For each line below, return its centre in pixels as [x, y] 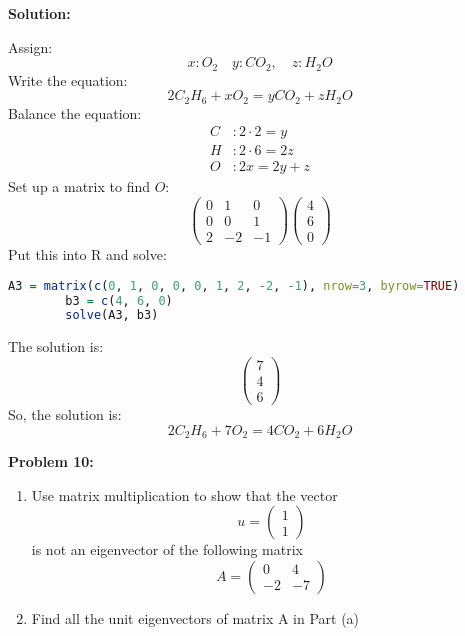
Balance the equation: [75, 112]
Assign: [30, 46]
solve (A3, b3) [112, 315]
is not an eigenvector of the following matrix [167, 549]
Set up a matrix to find [79, 186]
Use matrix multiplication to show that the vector [184, 494]
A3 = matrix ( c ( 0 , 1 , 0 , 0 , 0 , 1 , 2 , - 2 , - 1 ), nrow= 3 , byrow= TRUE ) [234, 285]
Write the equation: [68, 79]
